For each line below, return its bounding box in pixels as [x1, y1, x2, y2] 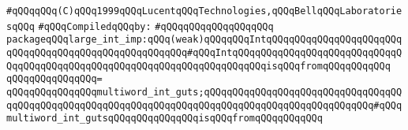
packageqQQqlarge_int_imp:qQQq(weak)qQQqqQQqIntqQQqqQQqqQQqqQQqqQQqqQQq [6, 34, 402, 46]
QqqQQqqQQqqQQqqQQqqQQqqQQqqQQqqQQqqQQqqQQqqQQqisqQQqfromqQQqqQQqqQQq [6, 60, 391, 72]
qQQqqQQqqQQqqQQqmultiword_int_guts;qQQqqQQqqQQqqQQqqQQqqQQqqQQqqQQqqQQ [6, 86, 402, 98]
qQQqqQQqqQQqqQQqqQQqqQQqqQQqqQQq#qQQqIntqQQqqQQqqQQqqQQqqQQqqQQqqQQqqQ [6, 46, 402, 58]
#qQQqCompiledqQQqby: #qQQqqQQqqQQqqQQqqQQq [38, 20, 274, 32]
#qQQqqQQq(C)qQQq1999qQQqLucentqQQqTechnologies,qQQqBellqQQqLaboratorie [6, 6, 402, 17]
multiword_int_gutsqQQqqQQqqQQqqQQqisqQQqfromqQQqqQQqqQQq [6, 113, 323, 124]
